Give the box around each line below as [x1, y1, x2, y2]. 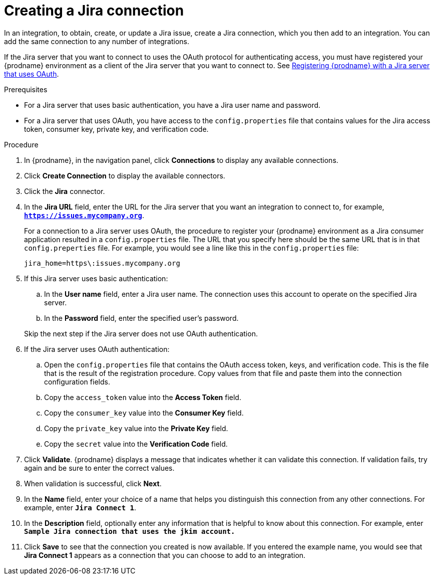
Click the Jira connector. [24, 186, 105, 196]
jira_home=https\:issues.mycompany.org [24, 259, 180, 267]
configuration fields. [44, 377, 110, 386]
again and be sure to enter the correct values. [24, 463, 175, 472]
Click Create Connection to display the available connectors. [24, 171, 225, 180]
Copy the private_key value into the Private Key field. [44, 424, 228, 433]
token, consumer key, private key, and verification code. [24, 124, 209, 133]
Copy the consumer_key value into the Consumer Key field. [44, 408, 244, 417]
